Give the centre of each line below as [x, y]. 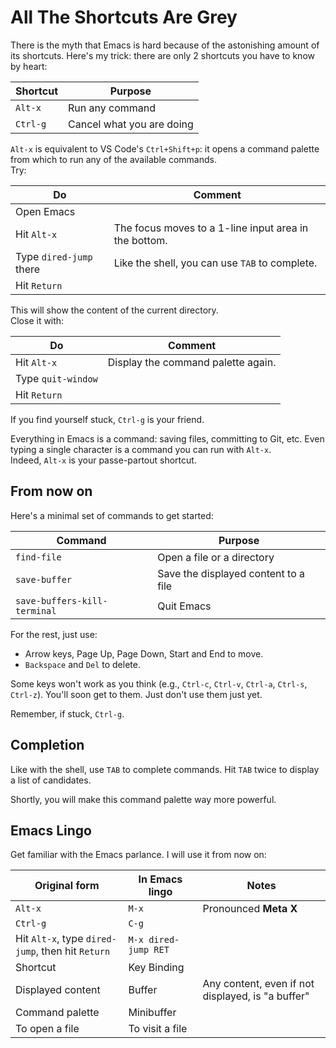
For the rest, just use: [54, 634]
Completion [47, 745]
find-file [38, 557]
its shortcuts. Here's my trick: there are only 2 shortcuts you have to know [162, 55]
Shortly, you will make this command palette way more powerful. [143, 799]
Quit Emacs [184, 606]
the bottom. [140, 240]
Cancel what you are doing [131, 124]
